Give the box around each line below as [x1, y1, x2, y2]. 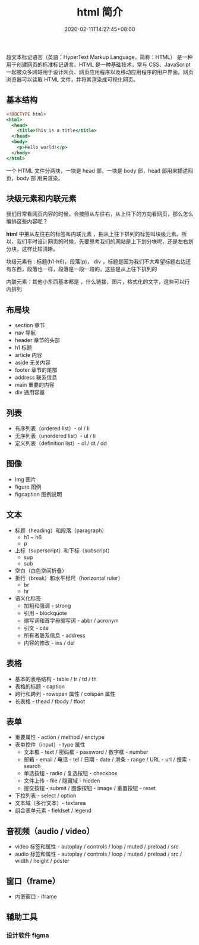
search [23, 763, 41, 770]
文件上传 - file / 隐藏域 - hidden [23, 777, 100, 784]
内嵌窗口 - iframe [14, 893, 58, 900]
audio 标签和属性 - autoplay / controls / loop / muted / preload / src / [14, 850, 182, 858]
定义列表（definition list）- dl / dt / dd [14, 440, 107, 447]
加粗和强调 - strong [23, 602, 71, 609]
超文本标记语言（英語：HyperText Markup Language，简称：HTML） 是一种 [6, 53, 193, 60]
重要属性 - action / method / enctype [14, 733, 105, 741]
